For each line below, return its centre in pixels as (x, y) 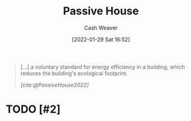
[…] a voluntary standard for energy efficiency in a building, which (103, 67)
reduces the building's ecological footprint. (74, 73)
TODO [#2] (33, 109)
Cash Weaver (101, 28)
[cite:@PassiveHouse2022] (54, 85)
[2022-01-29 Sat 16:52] (101, 39)
